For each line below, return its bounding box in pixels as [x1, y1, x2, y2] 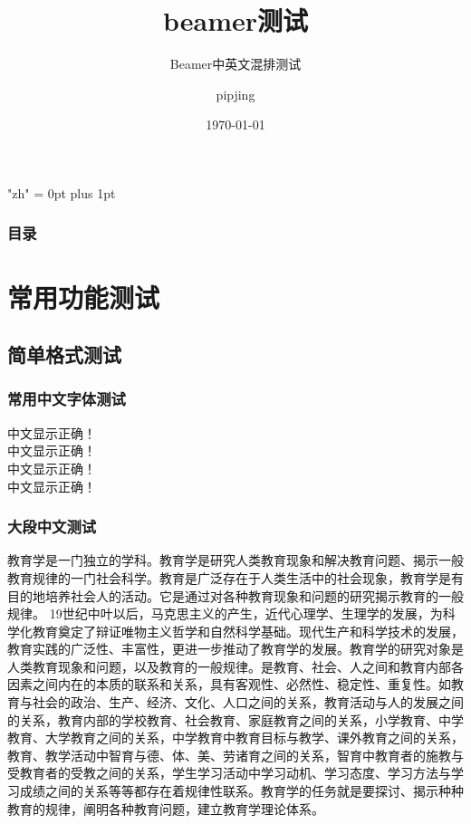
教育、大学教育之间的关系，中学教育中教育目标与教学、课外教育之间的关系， [7, 728, 464, 747]
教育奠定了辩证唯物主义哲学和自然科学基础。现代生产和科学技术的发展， [32, 621, 464, 640]
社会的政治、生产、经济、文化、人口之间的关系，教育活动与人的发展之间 [32, 693, 464, 712]
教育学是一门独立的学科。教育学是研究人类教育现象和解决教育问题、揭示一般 [7, 551, 464, 570]
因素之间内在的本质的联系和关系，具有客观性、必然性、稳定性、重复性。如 [7, 675, 451, 694]
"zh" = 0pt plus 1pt [7, 183, 116, 202]
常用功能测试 [7, 278, 160, 315]
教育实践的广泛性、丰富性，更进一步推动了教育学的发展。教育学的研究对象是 [7, 639, 464, 658]
